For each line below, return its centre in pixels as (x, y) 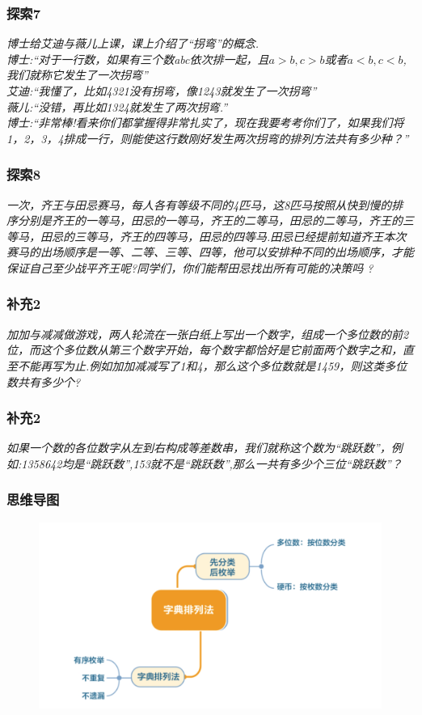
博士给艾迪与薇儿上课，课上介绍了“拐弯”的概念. (133, 43)
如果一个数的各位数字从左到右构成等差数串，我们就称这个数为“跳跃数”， (199, 448)
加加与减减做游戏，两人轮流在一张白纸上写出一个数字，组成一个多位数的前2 (208, 334)
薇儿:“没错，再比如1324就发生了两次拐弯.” (117, 106)
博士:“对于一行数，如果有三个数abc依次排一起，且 (138, 59)
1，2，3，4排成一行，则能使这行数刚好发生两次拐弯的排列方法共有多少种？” (208, 138)
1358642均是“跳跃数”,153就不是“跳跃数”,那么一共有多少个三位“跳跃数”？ (212, 463)
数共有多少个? (44, 381)
